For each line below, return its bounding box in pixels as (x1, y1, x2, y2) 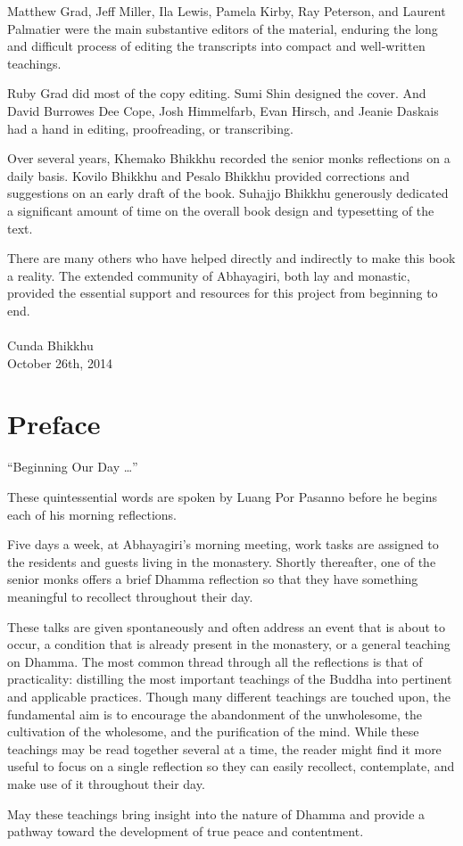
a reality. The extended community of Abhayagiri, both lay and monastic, (7, 266, 410, 284)
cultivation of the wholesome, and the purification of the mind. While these (7, 722, 419, 741)
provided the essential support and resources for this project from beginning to (7, 283, 438, 302)
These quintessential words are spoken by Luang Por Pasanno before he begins (7, 488, 437, 505)
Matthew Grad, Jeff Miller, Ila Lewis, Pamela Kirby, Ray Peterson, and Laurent (7, 2, 446, 20)
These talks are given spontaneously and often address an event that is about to (7, 617, 445, 636)
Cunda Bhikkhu (7, 336, 94, 355)
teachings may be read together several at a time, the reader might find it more (7, 739, 442, 758)
